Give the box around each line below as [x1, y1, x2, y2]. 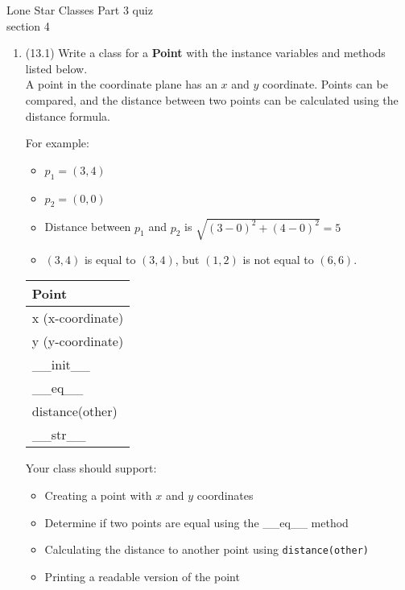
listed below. [25, 60, 88, 76]
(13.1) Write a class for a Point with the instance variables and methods [25, 44, 386, 61]
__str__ [31, 425, 86, 444]
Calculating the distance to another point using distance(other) [44, 541, 369, 558]
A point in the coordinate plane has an [25, 76, 217, 93]
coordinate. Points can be [262, 76, 388, 93]
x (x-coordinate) [31, 308, 124, 328]
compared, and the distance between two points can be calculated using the [25, 91, 399, 108]
